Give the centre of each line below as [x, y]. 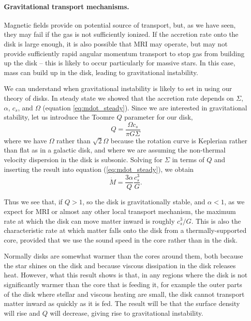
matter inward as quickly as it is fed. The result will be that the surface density [122, 303]
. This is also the [216, 221]
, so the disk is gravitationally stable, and [144, 202]
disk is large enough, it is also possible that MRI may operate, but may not [116, 43]
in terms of [188, 159]
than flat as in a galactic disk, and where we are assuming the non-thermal [115, 150]
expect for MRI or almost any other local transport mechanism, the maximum [120, 211]
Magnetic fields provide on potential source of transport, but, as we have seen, [120, 24]
